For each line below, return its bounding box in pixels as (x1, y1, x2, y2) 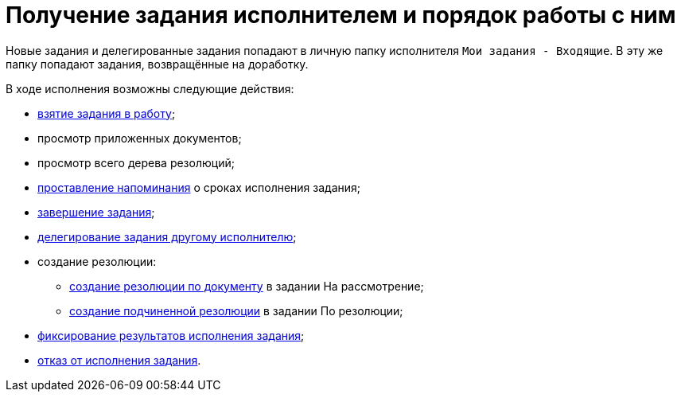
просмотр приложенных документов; (37, 131, 242, 145)
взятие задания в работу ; (37, 106, 176, 120)
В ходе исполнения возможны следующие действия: (6, 81, 294, 96)
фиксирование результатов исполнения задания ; (37, 328, 305, 342)
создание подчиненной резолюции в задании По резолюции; (69, 303, 403, 318)
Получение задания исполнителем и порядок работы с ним (6, 2, 676, 29)
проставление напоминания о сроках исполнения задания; (37, 180, 361, 194)
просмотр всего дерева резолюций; (37, 155, 235, 170)
